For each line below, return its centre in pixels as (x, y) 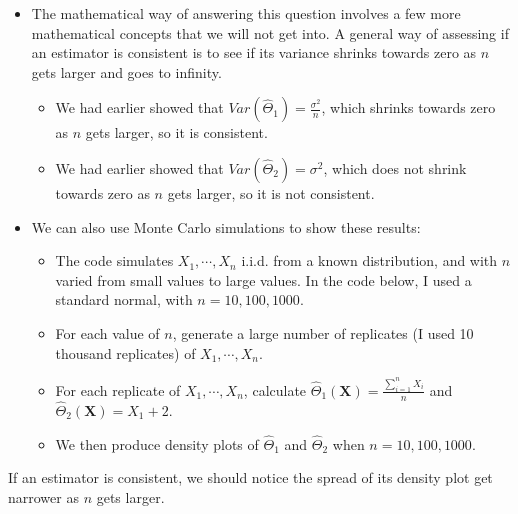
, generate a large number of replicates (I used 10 (323, 332)
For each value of (107, 332)
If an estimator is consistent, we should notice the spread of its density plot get (250, 477)
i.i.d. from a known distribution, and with (369, 260)
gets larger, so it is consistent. (176, 132)
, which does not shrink (395, 167)
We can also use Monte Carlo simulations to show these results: (226, 226)
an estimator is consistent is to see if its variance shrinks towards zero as (254, 52)
